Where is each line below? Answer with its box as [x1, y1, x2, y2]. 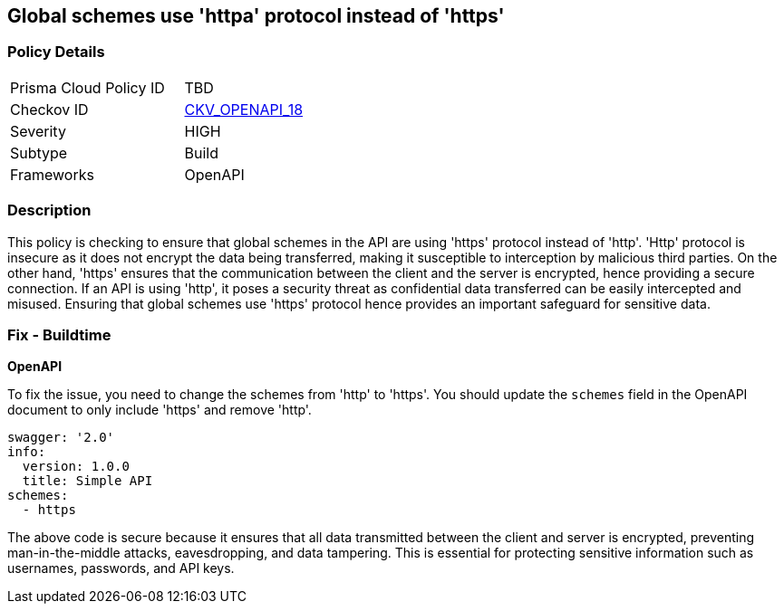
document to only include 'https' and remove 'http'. [7, 402, 312, 418]
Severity [10, 121, 66, 140]
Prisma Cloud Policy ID [10, 78, 165, 97]
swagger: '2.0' [7, 430, 115, 445]
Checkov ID [10, 100, 89, 119]
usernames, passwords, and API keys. [7, 560, 235, 577]
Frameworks [10, 165, 94, 184]
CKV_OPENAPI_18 [184, 100, 304, 119]
